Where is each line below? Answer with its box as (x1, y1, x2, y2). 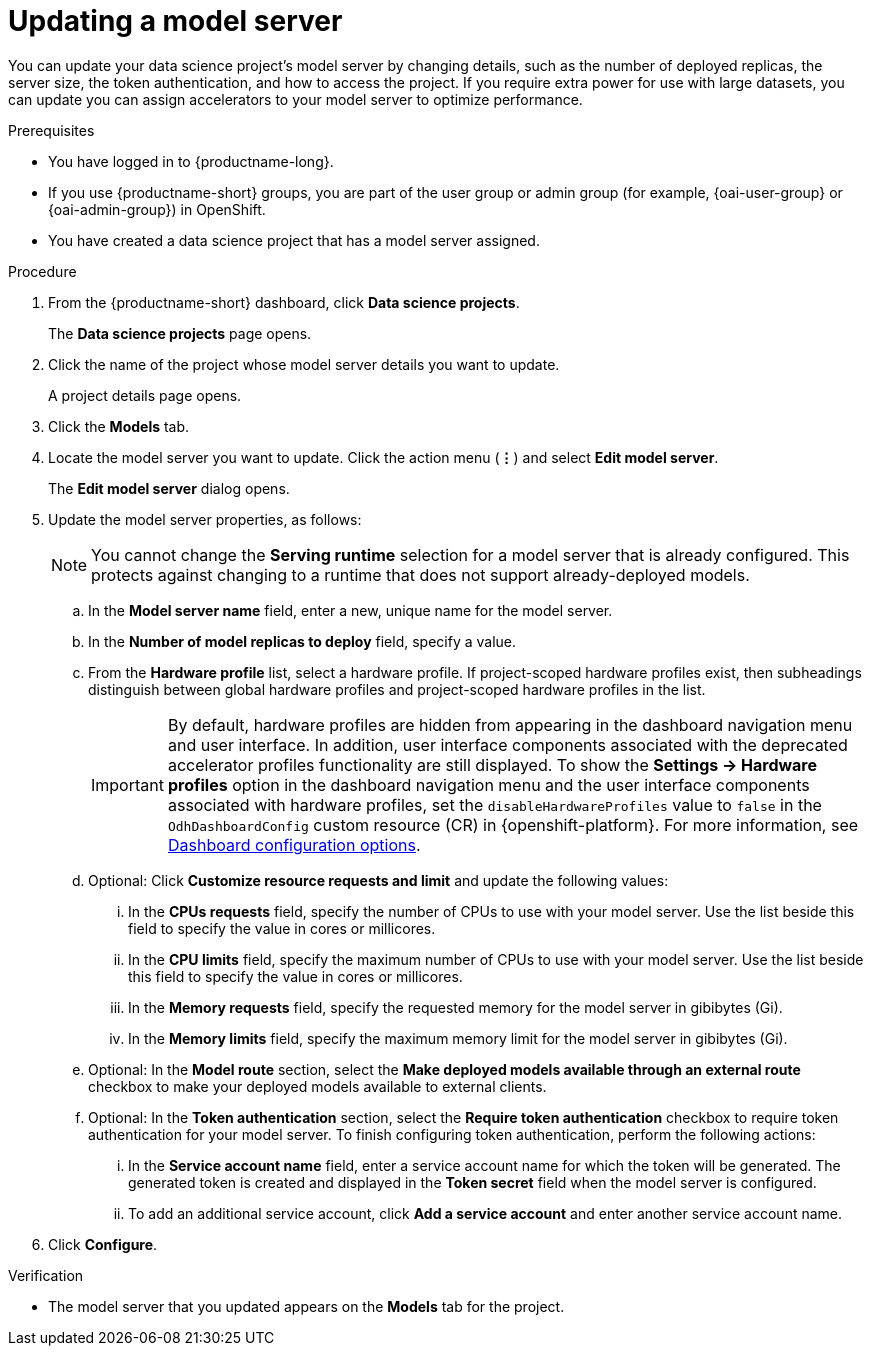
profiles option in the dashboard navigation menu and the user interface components (167, 774, 810, 795)
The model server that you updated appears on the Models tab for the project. (48, 1297, 565, 1315)
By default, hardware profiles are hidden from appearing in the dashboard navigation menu (167, 714, 853, 735)
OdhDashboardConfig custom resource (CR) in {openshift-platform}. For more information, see (167, 814, 859, 835)
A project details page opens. (48, 386, 242, 404)
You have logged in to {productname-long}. (48, 152, 334, 170)
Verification (8, 1266, 84, 1284)
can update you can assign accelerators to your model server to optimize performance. (8, 90, 583, 108)
